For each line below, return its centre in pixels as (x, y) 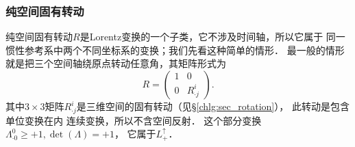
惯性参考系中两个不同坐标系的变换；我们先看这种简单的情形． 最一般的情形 (175, 50)
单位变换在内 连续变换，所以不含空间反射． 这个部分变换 (134, 120)
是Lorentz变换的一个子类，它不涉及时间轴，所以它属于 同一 (212, 37)
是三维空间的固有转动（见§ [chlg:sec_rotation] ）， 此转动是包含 (213, 106)
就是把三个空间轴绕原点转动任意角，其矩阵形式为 (116, 63)
